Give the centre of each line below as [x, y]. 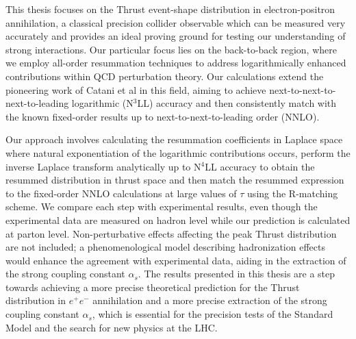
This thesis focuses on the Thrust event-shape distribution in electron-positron [170, 9]
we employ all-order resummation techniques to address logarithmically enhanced [176, 63]
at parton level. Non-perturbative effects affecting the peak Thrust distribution [171, 233]
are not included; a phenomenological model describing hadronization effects [165, 247]
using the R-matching [293, 193]
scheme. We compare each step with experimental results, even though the [162, 206]
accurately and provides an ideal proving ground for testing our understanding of [176, 36]
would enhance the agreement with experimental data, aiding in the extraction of [176, 260]
